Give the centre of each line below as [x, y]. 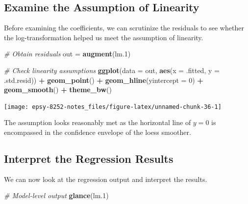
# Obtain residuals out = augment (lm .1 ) [67, 54]
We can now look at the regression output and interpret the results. [106, 179]
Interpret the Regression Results [89, 158]
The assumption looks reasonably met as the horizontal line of [98, 122]
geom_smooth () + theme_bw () [58, 89]
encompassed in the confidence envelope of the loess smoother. [98, 132]
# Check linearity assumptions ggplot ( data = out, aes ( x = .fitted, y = [112, 70]
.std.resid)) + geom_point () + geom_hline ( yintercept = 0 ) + [104, 80]
